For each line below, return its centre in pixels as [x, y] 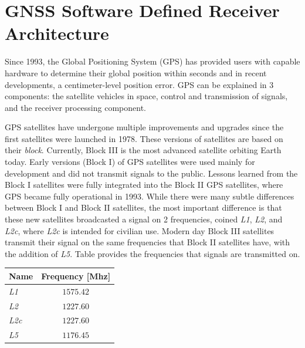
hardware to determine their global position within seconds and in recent [136, 72]
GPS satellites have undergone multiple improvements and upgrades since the [144, 127]
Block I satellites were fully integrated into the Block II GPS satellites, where [144, 185]
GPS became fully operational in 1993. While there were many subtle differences [150, 196]
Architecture [57, 33]
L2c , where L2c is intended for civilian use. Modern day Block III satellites [140, 230]
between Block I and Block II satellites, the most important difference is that [143, 207]
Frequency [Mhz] [76, 276]
